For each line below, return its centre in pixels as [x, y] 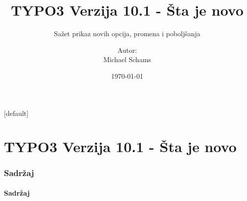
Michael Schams [127, 59]
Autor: [127, 50]
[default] [16, 113]
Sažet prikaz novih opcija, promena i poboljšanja [127, 33]
